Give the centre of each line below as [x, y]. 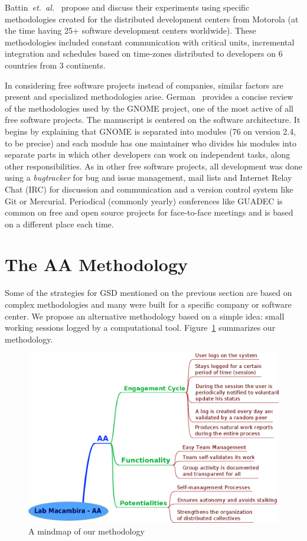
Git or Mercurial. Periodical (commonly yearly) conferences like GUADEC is [144, 201]
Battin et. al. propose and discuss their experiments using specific [127, 7]
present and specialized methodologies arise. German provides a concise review [149, 97]
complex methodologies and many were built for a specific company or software [148, 304]
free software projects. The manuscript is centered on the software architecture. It [153, 120]
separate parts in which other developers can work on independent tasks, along [148, 154]
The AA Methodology [97, 264]
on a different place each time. [59, 224]
